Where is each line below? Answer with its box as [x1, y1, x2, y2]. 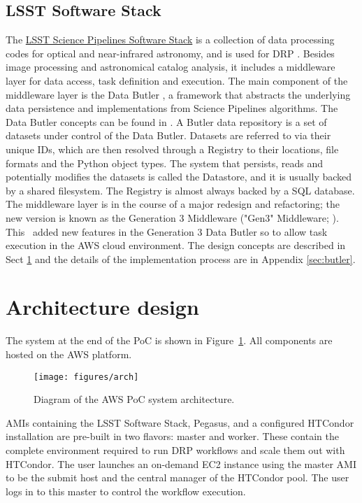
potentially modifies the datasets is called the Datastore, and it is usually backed [6, 169, 352, 184]
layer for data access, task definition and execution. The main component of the [6, 73, 348, 87]
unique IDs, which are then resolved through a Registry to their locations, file [6, 141, 339, 156]
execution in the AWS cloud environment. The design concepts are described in [6, 238, 346, 253]
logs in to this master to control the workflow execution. [6, 483, 246, 498]
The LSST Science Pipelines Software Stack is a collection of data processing [6, 32, 335, 47]
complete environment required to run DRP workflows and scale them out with [6, 443, 345, 458]
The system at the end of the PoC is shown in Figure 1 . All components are [6, 333, 333, 348]
